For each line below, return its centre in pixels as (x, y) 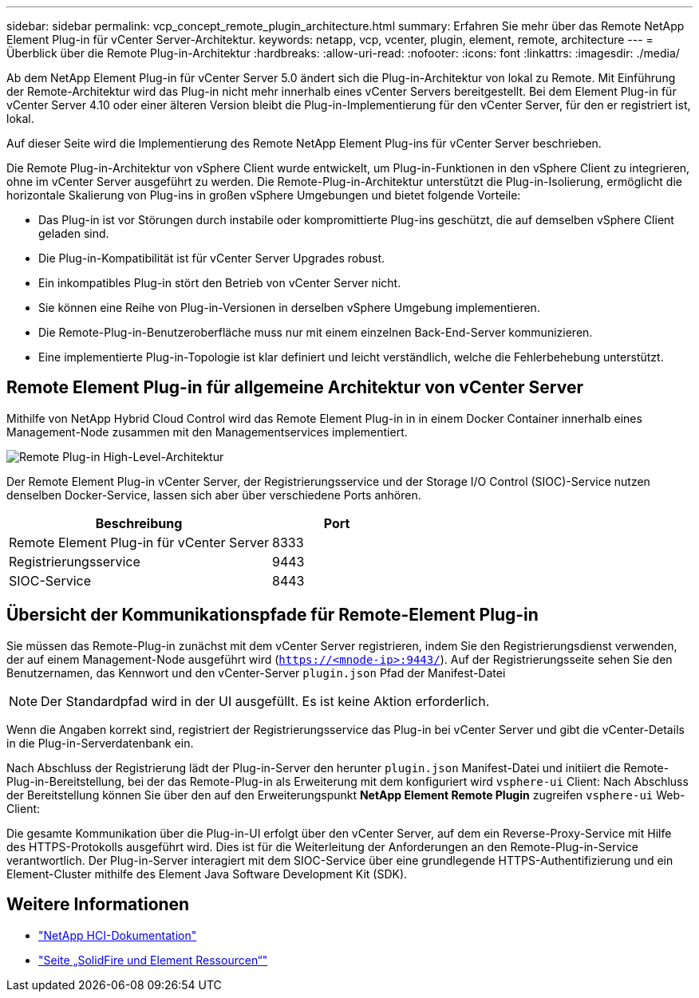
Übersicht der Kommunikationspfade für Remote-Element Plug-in (272, 615)
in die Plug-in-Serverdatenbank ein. (100, 743)
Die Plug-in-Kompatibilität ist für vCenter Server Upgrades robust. (212, 258)
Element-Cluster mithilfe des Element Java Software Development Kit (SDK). (207, 874)
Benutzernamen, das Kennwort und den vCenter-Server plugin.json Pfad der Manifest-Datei (256, 673)
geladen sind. (74, 233)
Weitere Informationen (98, 905)
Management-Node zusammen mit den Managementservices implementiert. (207, 432)
